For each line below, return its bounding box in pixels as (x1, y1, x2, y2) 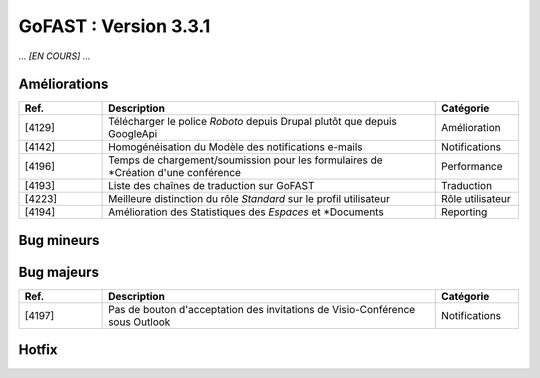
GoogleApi (108, 127, 158, 141)
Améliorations (18, 76, 109, 93)
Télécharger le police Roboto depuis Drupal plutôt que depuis (108, 115, 397, 129)
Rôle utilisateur (441, 192, 512, 206)
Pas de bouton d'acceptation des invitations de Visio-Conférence (108, 302, 416, 316)
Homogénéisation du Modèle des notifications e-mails (108, 140, 364, 154)
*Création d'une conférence (108, 166, 242, 180)
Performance (441, 160, 504, 174)
